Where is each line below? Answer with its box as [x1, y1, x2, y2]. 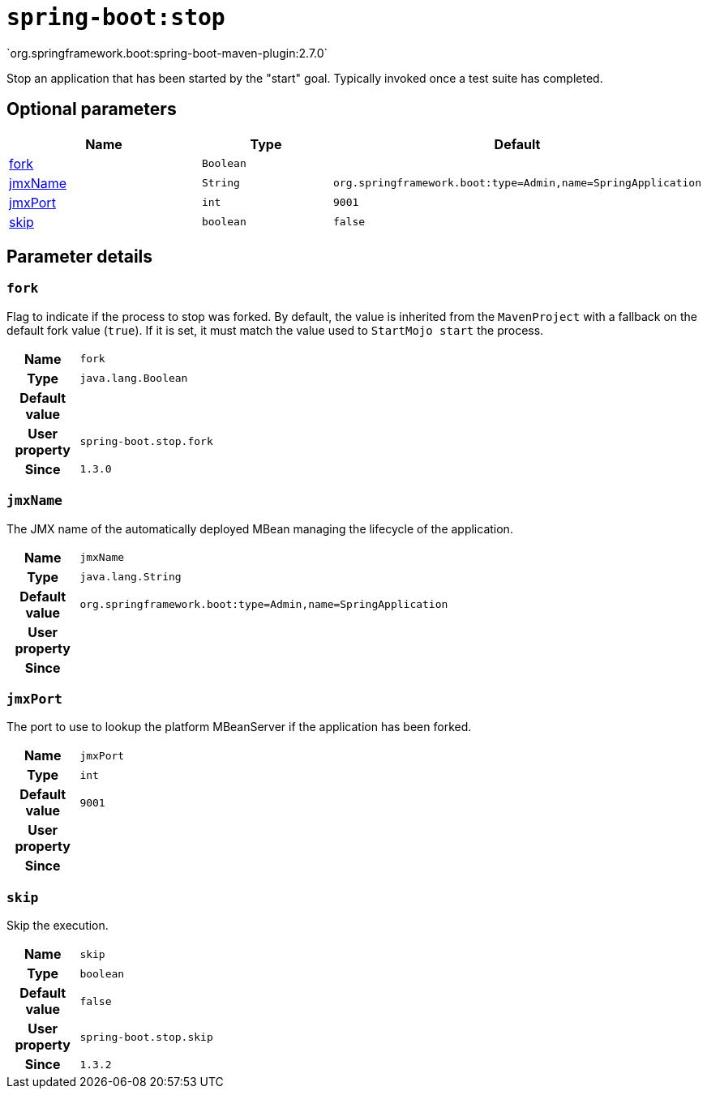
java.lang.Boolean [79, 372, 188, 385]
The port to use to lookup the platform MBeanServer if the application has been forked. [6, 720, 472, 734]
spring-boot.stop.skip [79, 1030, 213, 1043]
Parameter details [6, 246, 153, 267]
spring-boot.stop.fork [79, 435, 213, 448]
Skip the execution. [6, 918, 109, 933]
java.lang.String [79, 571, 182, 584]
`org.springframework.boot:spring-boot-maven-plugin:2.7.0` [6, 45, 328, 60]
